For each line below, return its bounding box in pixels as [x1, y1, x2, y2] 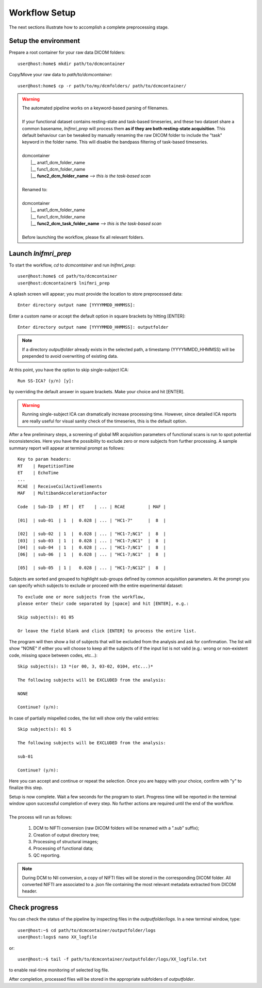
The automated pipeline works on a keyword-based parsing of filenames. [22, 105, 169, 111]
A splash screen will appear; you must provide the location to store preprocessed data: [9, 291, 183, 297]
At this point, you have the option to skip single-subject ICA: [9, 367, 129, 372]
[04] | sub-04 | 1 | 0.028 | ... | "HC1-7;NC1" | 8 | [17, 545, 166, 551]
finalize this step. [9, 785, 43, 791]
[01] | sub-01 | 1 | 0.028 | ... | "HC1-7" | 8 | [17, 518, 166, 523]
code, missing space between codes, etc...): [9, 652, 98, 658]
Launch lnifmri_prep [9, 249, 71, 257]
